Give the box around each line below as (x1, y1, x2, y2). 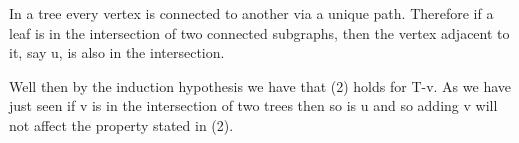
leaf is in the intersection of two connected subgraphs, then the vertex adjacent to (9, 22, 510, 43)
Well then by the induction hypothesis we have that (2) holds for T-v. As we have (9, 75, 511, 96)
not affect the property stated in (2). (9, 114, 234, 135)
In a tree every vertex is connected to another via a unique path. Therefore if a (9, 3, 494, 23)
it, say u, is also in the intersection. (9, 42, 225, 63)
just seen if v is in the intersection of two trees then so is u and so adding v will (9, 95, 498, 116)
